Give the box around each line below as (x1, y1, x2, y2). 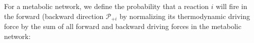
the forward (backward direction (4, 10, 104, 21)
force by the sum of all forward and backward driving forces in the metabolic (4, 21, 241, 31)
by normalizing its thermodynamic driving (119, 10, 250, 21)
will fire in (216, 1, 247, 11)
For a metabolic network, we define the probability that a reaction (4, 1, 209, 11)
